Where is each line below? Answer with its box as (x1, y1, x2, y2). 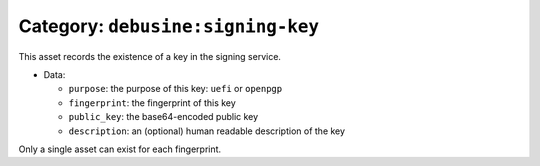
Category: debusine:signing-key (18, 15, 320, 37)
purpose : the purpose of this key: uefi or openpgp (68, 83, 283, 95)
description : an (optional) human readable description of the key (68, 125, 345, 137)
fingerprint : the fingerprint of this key (68, 96, 237, 109)
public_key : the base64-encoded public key (68, 111, 259, 123)
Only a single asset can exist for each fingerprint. (18, 143, 222, 155)
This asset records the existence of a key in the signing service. (18, 50, 282, 62)
